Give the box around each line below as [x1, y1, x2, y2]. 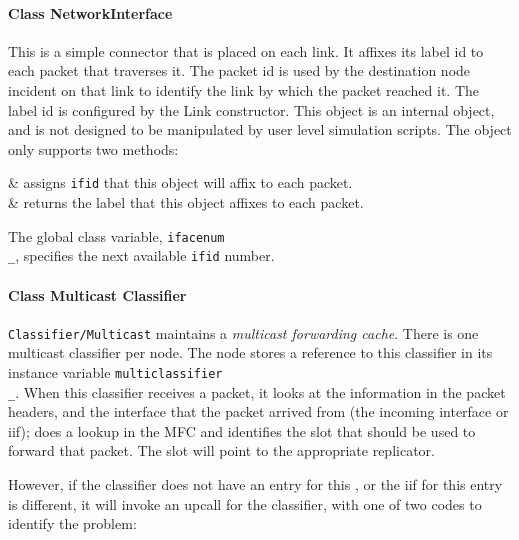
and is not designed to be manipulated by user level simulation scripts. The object [8, 119, 512, 140]
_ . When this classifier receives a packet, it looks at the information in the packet [8, 381, 506, 402]
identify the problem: [8, 513, 137, 534]
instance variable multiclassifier [8, 361, 223, 382]
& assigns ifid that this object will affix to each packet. [8, 172, 353, 193]
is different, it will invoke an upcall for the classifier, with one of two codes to [8, 493, 482, 514]
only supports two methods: [8, 138, 179, 159]
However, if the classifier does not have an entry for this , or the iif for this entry [8, 474, 503, 495]
